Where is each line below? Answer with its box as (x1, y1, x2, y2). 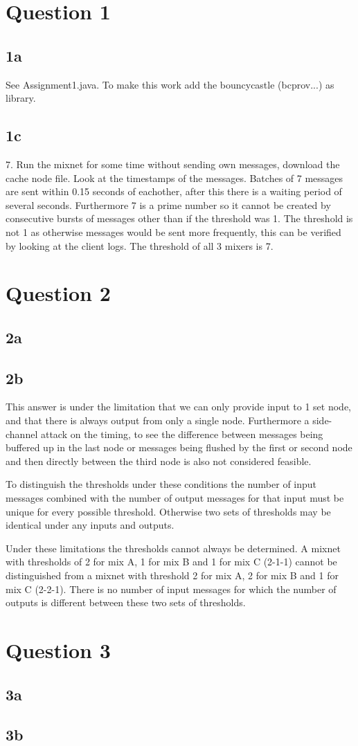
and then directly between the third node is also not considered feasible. (6, 453, 312, 468)
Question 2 (6, 279, 111, 307)
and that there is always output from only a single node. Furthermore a (6, 413, 310, 428)
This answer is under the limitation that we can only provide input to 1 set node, (6, 399, 351, 414)
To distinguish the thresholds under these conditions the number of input (6, 477, 317, 491)
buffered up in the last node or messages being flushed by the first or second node (6, 440, 352, 455)
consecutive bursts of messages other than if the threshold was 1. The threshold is (6, 211, 353, 226)
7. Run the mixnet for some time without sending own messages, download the (6, 156, 340, 171)
